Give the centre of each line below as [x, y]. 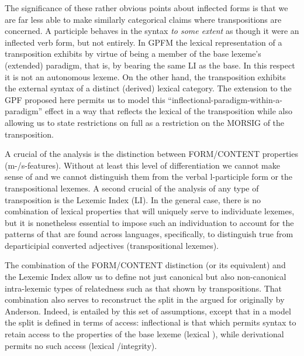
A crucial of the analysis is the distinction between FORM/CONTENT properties [151, 154]
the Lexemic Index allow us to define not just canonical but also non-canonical [146, 277]
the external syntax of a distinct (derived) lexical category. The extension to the [148, 88]
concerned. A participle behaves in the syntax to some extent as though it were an [152, 31]
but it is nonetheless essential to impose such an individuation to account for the [149, 222]
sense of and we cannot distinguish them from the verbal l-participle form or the [149, 177]
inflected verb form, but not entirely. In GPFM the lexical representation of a [144, 42]
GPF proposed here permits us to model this [85, 99]
